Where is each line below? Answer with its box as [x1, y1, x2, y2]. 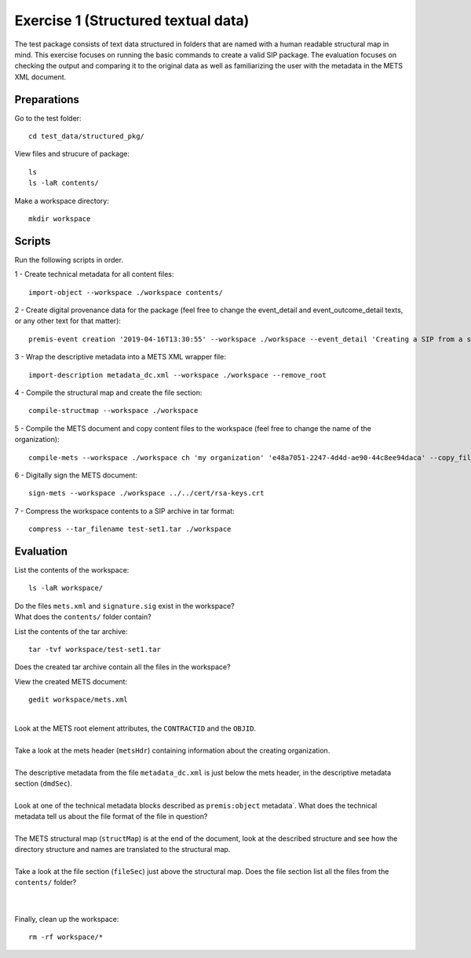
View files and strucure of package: [14, 149, 130, 159]
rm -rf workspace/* [28, 932, 104, 941]
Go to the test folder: [14, 113, 82, 123]
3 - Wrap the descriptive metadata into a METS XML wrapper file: [14, 352, 227, 362]
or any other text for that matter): [14, 316, 122, 326]
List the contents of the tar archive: [14, 626, 129, 636]
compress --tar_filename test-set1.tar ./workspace [28, 525, 232, 534]
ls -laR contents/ [28, 179, 100, 188]
